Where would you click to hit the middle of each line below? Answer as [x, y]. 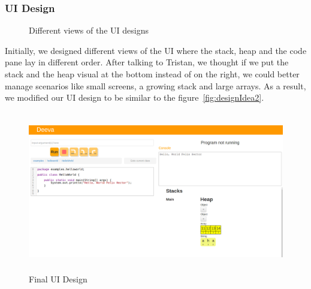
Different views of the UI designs [89, 30]
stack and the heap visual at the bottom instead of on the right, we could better [152, 74]
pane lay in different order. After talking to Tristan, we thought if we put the [147, 62]
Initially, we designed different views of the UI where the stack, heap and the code [156, 50]
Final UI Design [58, 279]
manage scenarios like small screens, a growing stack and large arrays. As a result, [155, 85]
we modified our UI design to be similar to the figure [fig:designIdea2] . [135, 97]
